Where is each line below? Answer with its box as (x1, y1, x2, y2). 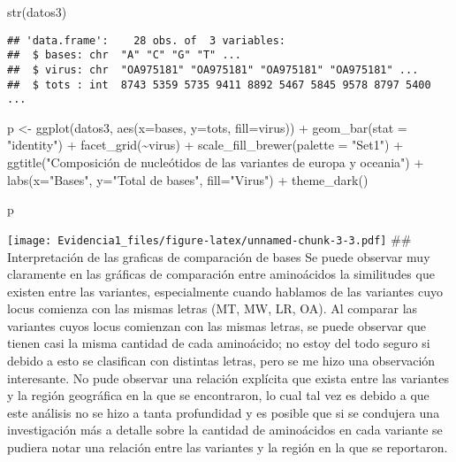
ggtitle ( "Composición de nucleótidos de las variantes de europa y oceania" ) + (7, 153, 424, 172)
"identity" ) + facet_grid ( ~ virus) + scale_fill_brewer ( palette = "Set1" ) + (7, 135, 404, 154)
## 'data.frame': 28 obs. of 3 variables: (7, 34, 285, 47)
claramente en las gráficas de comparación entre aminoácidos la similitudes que (7, 265, 435, 283)
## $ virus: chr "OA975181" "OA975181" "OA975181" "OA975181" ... (7, 63, 419, 76)
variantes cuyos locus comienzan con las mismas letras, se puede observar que (7, 316, 427, 335)
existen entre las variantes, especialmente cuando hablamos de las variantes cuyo (7, 281, 443, 300)
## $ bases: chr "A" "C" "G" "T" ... (7, 49, 241, 62)
